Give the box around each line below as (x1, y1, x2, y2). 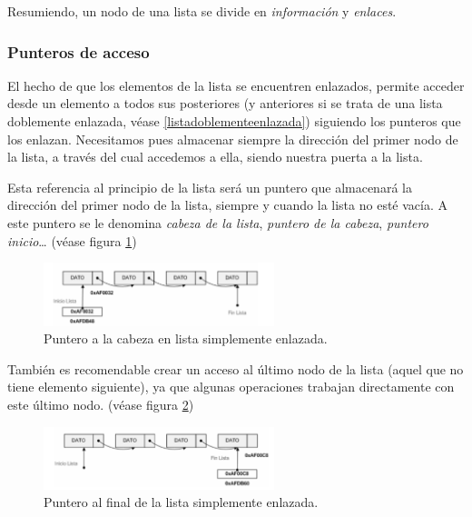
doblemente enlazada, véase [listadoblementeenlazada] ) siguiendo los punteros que (7, 112, 461, 130)
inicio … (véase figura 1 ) (7, 231, 137, 250)
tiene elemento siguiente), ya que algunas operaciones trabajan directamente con (7, 377, 455, 396)
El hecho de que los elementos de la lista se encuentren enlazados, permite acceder (7, 75, 465, 94)
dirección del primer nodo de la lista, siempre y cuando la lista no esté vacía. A (7, 195, 447, 214)
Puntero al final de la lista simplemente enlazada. (44, 492, 319, 512)
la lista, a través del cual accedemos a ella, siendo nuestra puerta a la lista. (7, 147, 423, 166)
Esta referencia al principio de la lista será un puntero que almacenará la (7, 177, 412, 196)
